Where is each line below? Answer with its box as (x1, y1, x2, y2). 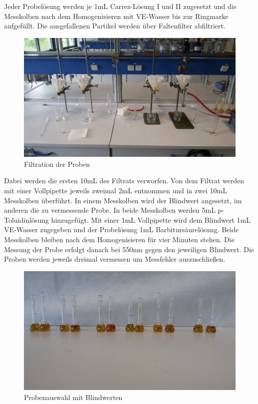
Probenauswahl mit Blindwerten (24, 392, 123, 402)
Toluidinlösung (4, 214, 49, 225)
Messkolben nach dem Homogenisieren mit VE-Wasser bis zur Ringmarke (4, 10, 229, 21)
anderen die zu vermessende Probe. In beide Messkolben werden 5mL (4, 205, 216, 215)
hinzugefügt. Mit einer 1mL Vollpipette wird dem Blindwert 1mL (51, 214, 251, 225)
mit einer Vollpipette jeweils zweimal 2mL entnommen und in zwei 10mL (4, 185, 227, 196)
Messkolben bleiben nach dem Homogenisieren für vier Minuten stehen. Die (4, 234, 235, 245)
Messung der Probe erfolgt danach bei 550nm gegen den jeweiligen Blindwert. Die (4, 244, 255, 254)
